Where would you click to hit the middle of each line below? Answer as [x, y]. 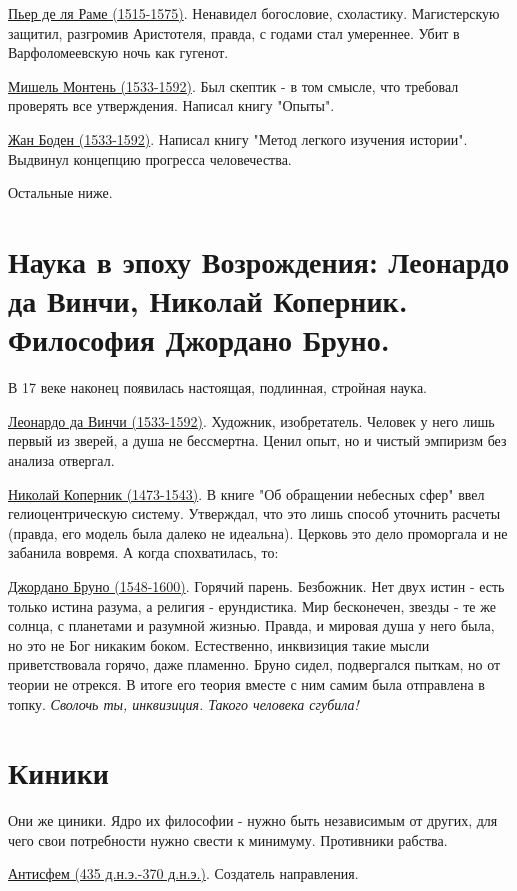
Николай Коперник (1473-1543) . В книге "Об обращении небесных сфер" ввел [246, 493]
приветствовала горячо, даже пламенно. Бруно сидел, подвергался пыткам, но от [254, 664]
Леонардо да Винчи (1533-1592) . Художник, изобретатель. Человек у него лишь [251, 420]
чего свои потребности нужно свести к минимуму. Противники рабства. [228, 839]
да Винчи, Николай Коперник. [208, 300]
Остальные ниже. [60, 192]
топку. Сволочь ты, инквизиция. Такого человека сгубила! [183, 703]
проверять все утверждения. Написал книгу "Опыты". [171, 105]
